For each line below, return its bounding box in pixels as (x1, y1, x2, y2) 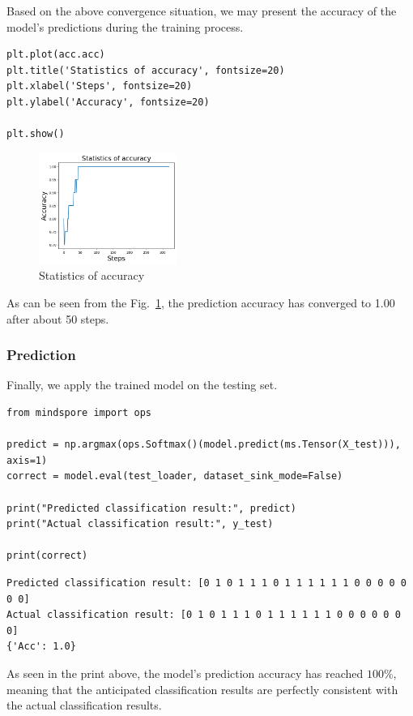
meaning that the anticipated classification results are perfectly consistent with (6, 680, 398, 697)
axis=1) (6, 454, 48, 466)
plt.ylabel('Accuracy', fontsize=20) (6, 96, 210, 108)
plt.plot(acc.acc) (6, 49, 105, 61)
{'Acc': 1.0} (6, 641, 76, 653)
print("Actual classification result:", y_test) (6, 518, 274, 530)
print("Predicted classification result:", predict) (6, 502, 296, 514)
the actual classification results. (6, 697, 162, 714)
